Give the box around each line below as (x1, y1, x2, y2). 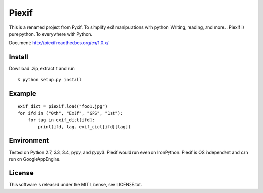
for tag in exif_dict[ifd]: (27, 117, 95, 123)
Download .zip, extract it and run (9, 66, 75, 72)
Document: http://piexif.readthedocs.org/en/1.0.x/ (9, 40, 109, 46)
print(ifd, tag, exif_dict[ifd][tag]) (38, 124, 131, 130)
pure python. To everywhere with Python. (9, 31, 93, 37)
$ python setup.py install (18, 77, 82, 82)
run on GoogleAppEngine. (9, 156, 61, 162)
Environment (9, 136, 49, 145)
